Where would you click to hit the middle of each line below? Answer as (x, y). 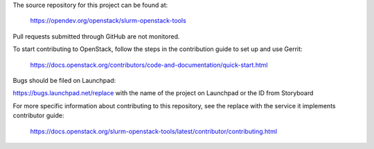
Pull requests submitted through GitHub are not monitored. (96, 36)
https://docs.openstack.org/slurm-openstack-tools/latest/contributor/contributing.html (153, 131)
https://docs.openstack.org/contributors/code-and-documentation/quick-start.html (149, 65)
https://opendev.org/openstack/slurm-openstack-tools (108, 21)
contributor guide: (38, 116)
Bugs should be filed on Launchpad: (64, 80)
